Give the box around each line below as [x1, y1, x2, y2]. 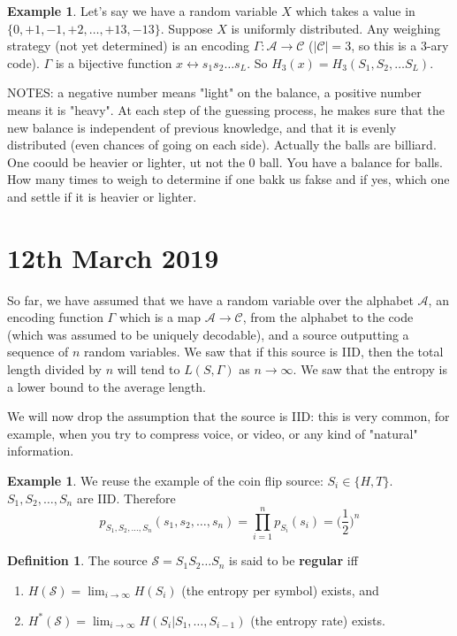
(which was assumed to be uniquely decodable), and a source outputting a [7, 325, 409, 343]
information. [7, 441, 74, 460]
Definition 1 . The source [7, 551, 148, 570]
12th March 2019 [7, 239, 219, 275]
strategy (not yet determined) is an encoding [7, 36, 250, 55]
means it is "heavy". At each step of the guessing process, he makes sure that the [7, 100, 445, 119]
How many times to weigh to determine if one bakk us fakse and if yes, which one [7, 170, 450, 188]
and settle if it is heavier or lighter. [7, 187, 197, 205]
